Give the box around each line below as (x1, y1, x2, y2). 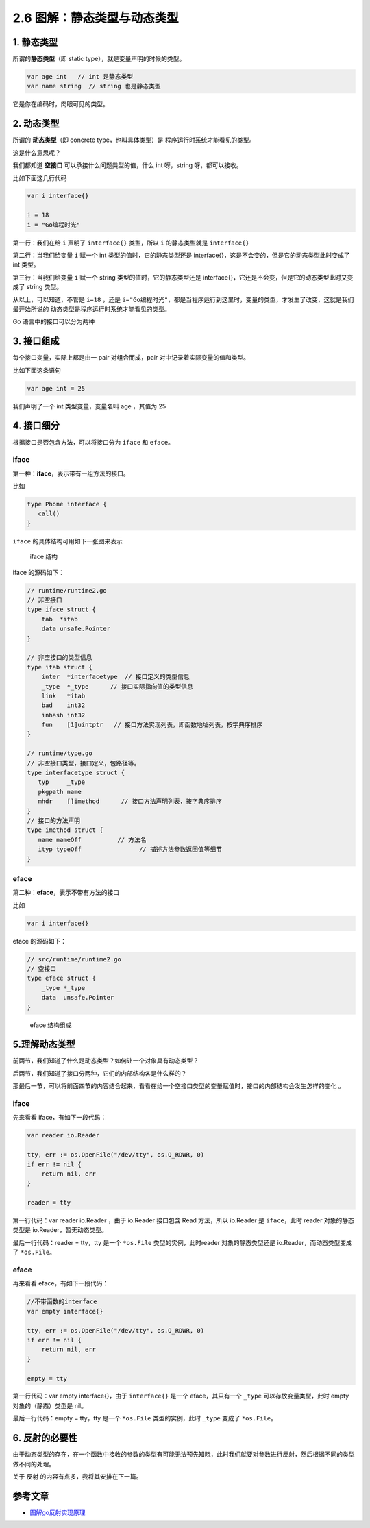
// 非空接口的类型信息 (27, 654, 92, 661)
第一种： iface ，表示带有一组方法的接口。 (12, 469, 129, 478)
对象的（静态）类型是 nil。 (12, 1401, 87, 1409)
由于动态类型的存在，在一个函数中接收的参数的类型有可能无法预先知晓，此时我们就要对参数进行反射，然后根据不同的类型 (12, 1450, 355, 1459)
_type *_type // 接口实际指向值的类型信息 (41, 682, 193, 690)
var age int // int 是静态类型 (27, 73, 134, 81)
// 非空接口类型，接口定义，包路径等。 (27, 759, 140, 767)
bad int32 (41, 702, 86, 709)
